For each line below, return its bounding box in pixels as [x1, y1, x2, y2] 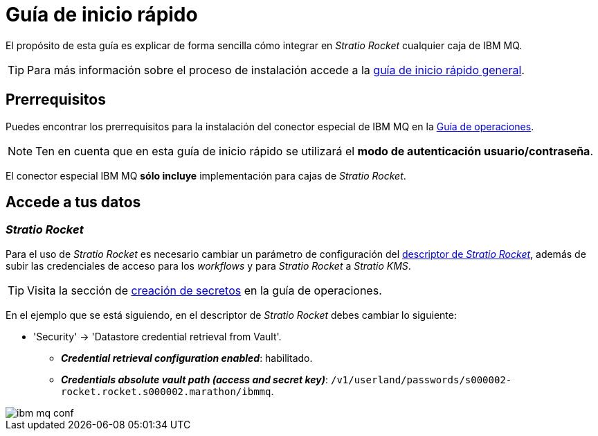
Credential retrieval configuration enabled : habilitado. [61, 351, 313, 364]
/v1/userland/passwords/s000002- [330, 374, 512, 385]
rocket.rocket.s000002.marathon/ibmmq [61, 385, 271, 397]
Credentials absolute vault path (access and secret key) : [61, 373, 329, 385]
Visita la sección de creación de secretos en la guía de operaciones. [27, 283, 382, 297]
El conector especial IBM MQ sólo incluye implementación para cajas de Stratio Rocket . [6, 169, 406, 182]
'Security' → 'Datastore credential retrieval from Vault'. [33, 330, 282, 342]
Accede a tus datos [6, 193, 141, 211]
